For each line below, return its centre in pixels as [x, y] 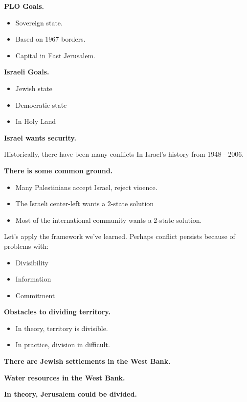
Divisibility [32, 262]
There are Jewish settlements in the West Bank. [87, 361]
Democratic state [41, 105]
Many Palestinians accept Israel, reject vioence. [86, 187]
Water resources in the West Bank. [65, 377]
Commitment [35, 295]
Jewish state [34, 88]
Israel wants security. [40, 137]
